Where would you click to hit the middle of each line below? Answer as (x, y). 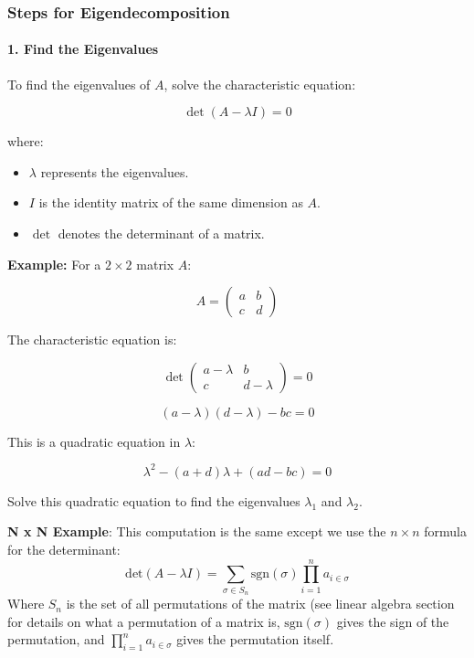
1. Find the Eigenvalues (83, 49)
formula (445, 531)
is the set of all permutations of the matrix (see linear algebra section (260, 604)
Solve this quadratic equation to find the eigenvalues (154, 500)
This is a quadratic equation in (94, 441)
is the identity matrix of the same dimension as (171, 202)
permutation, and (56, 639)
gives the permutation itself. (255, 639)
